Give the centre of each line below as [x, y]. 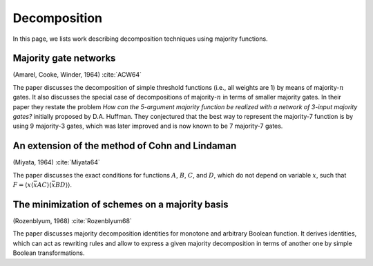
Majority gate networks [64, 58]
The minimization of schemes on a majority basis [121, 204]
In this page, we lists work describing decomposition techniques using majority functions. [141, 39]
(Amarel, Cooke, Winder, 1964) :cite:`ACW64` [77, 75]
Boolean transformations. [49, 253]
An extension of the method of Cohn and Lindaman [125, 146]
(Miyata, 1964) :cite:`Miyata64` [56, 162]
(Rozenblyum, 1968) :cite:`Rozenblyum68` [73, 221]
